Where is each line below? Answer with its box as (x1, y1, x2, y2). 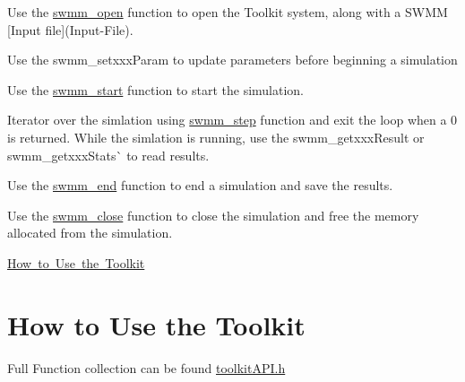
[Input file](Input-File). (7, 20, 133, 39)
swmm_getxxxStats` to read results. (7, 145, 210, 164)
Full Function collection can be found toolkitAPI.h (7, 358, 286, 377)
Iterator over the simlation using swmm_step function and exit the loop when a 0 (7, 110, 458, 129)
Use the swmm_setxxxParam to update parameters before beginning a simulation (7, 50, 458, 69)
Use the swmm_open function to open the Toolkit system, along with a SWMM (7, 3, 448, 21)
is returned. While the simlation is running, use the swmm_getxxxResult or (7, 127, 425, 146)
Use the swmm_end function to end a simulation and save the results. (7, 176, 393, 195)
